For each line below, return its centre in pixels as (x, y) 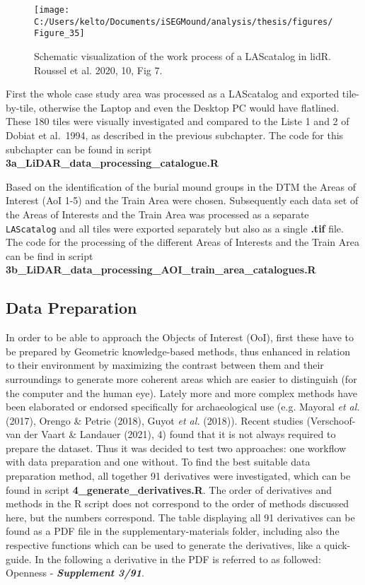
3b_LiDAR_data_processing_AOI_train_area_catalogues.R (161, 270)
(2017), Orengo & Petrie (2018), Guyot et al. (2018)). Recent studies (155, 420)
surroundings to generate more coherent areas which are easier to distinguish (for (181, 378)
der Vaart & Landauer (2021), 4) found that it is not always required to (180, 434)
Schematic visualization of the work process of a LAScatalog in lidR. (182, 55)
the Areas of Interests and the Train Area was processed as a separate (157, 214)
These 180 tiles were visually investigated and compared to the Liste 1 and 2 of (178, 121)
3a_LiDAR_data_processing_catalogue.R (112, 163)
